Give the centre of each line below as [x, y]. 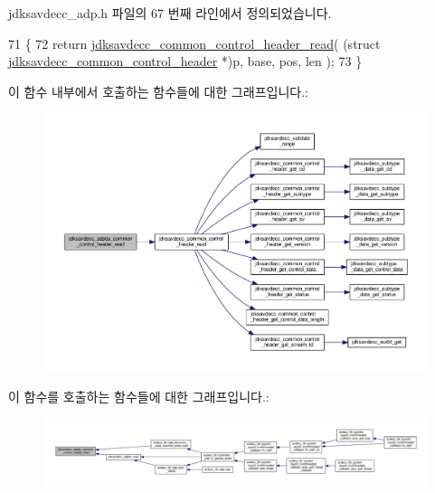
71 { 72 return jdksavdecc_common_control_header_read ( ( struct [194, 43]
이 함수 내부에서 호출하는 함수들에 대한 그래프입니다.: [158, 91]
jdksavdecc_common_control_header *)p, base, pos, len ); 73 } [185, 61]
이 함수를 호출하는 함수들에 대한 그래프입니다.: [139, 396]
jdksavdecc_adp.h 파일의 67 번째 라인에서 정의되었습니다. [170, 13]
